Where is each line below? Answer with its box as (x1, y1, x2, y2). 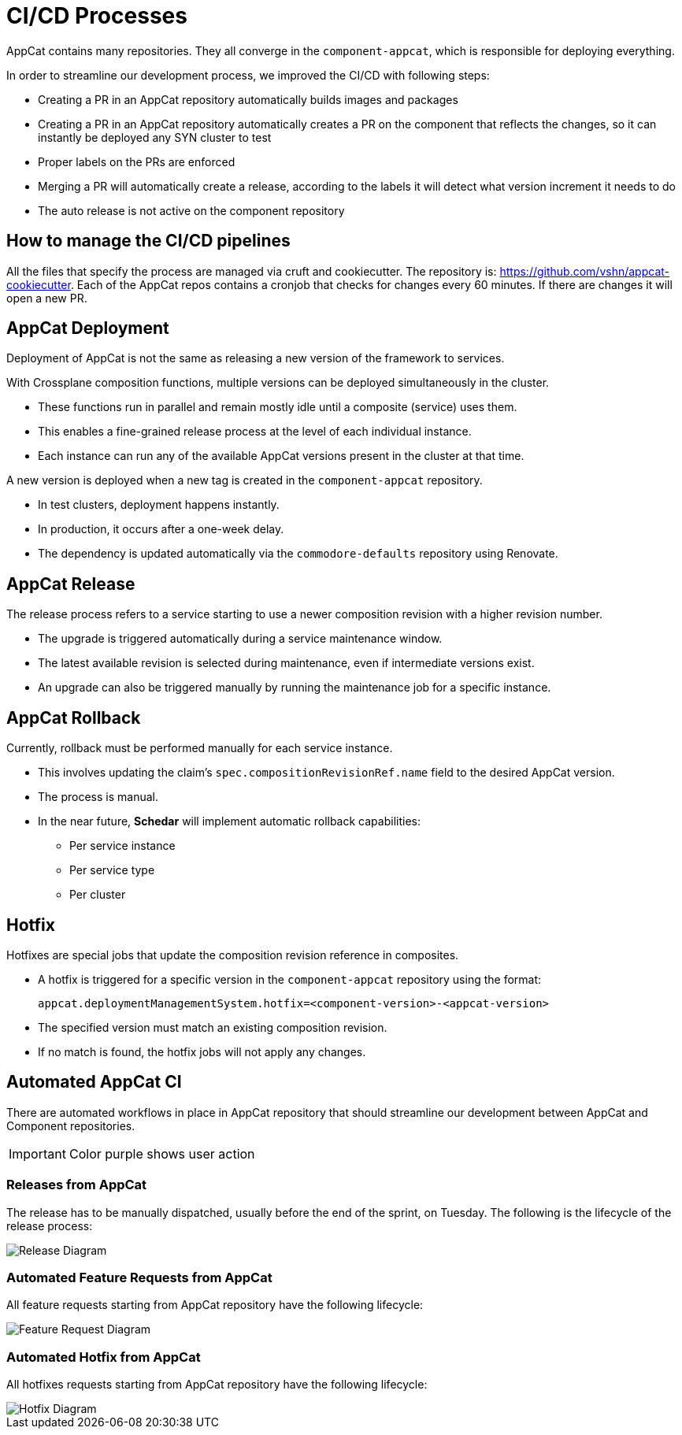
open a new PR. (6, 291, 87, 305)
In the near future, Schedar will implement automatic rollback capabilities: (38, 814, 421, 829)
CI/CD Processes (6, 2, 187, 29)
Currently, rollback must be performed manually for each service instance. (6, 741, 393, 755)
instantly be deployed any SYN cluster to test (38, 130, 272, 144)
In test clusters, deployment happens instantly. (38, 498, 280, 512)
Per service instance (69, 839, 176, 853)
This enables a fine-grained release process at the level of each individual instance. (38, 425, 472, 439)
